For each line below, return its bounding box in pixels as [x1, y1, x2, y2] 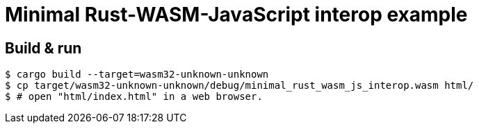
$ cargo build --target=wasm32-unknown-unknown [5, 69, 269, 80]
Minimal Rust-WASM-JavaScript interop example [5, 3, 468, 26]
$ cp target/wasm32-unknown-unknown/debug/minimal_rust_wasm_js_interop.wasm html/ [5, 80, 474, 92]
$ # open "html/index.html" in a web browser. [5, 91, 263, 103]
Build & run [5, 39, 82, 57]
